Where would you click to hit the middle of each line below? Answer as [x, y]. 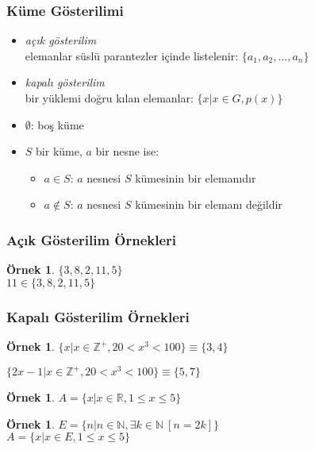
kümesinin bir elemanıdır [196, 177]
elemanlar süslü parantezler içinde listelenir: [132, 55]
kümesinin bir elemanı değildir [209, 204]
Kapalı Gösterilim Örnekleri [98, 316]
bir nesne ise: [127, 151]
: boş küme [57, 124]
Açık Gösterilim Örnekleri [92, 239]
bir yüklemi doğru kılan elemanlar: [109, 98]
